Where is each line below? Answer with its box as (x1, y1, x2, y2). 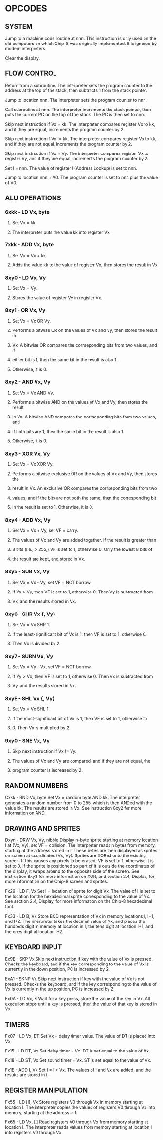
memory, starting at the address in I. (5, 1109, 78, 1115)
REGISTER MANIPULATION (5, 1086, 88, 1095)
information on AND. (5, 810, 46, 816)
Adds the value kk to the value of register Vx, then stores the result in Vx (12, 262, 158, 268)
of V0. (5, 179, 18, 186)
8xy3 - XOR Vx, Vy (5, 450, 50, 457)
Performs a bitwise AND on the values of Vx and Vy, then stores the (12, 399, 148, 405)
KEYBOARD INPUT (5, 943, 62, 951)
